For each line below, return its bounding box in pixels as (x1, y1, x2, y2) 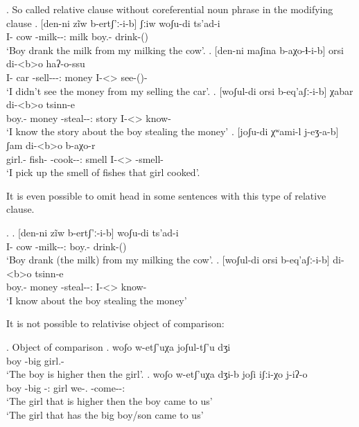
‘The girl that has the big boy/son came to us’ (6, 408, 204, 422)
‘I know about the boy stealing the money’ (6, 293, 187, 307)
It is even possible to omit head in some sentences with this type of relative (6, 188, 326, 202)
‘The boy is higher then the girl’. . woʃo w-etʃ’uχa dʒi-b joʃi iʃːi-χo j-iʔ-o (6, 367, 308, 381)
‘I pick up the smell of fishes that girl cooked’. (6, 165, 200, 180)
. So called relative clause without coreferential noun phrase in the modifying (6, 2, 333, 16)
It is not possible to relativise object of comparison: (6, 316, 225, 331)
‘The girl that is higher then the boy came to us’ (6, 394, 213, 408)
